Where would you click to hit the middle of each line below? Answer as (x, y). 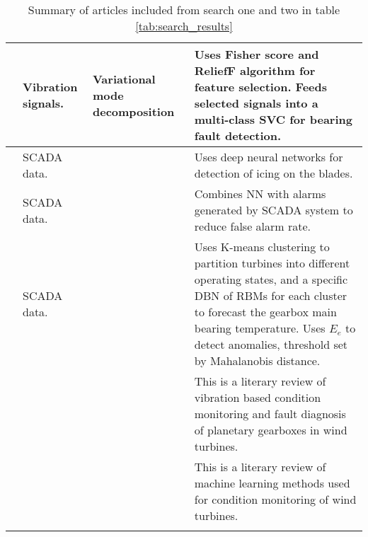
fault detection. (238, 135)
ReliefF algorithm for (255, 70)
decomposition (133, 111)
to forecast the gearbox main (265, 312)
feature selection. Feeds (261, 87)
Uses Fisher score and (257, 54)
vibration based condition (258, 397)
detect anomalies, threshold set (271, 344)
